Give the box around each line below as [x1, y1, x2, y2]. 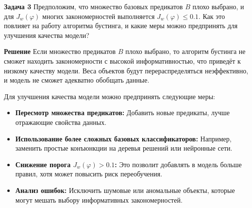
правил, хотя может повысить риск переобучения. [15, 169, 163, 179]
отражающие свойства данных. [15, 117, 107, 127]
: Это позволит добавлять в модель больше [115, 159, 242, 169]
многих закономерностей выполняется [42, 11, 155, 21]
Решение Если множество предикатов [4, 46, 116, 56]
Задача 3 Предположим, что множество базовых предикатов [4, 1, 183, 11]
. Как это [198, 11, 225, 21]
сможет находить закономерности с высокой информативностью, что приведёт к [4, 55, 241, 66]
